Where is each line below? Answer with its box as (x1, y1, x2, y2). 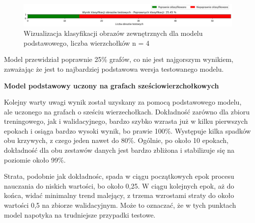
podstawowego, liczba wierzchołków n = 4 (24, 37, 150, 48)
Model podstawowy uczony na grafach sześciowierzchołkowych (4, 80, 219, 90)
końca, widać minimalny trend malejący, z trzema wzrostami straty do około (4, 190, 234, 200)
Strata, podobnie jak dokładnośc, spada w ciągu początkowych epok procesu (4, 171, 234, 181)
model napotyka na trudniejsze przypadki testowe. (4, 209, 156, 220)
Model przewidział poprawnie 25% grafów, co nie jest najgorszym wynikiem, (4, 54, 234, 64)
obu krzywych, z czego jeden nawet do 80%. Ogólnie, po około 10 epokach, (4, 135, 228, 145)
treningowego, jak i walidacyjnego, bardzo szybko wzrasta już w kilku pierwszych (4, 116, 248, 126)
